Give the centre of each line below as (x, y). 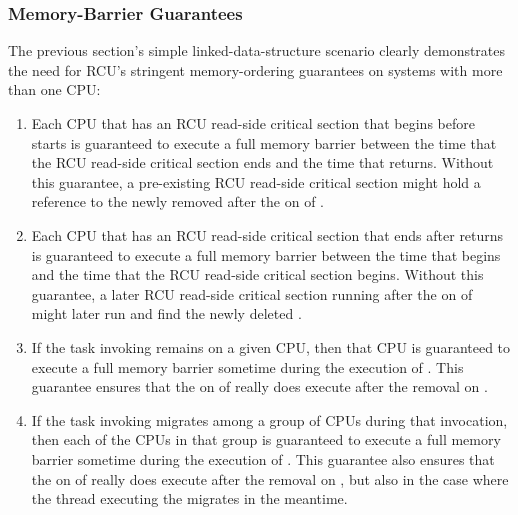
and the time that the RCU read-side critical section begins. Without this (257, 274)
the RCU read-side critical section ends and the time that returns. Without (262, 162)
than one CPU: (54, 89)
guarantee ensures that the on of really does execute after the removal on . (259, 386)
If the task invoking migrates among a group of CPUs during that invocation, (269, 419)
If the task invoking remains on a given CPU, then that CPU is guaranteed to (271, 346)
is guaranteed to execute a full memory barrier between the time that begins (266, 254)
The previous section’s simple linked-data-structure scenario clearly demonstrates (257, 50)
